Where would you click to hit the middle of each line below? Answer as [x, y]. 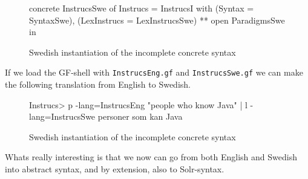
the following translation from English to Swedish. [98, 84]
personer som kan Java [140, 116]
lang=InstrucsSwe [62, 116]
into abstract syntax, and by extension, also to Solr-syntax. [115, 169]
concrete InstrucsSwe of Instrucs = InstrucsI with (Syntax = [142, 8]
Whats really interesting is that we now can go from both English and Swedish [151, 157]
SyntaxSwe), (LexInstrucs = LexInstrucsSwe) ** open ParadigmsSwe [157, 20]
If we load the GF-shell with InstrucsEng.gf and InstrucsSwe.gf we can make [154, 72]
